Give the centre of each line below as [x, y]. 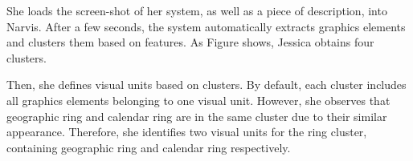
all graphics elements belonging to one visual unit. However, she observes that [198, 100]
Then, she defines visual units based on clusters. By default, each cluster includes [206, 85]
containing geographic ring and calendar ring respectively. [149, 147]
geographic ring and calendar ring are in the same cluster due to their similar [197, 116]
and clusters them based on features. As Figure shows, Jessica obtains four [190, 42]
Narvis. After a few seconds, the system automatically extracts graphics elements [206, 26]
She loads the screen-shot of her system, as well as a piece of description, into [197, 10]
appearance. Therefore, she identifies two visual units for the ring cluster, [187, 132]
